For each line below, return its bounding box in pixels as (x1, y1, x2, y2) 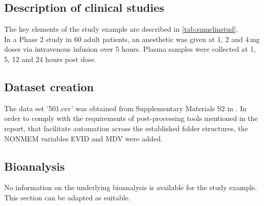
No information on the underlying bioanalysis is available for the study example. (4, 182, 257, 193)
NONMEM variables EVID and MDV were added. (4, 133, 163, 143)
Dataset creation (4, 78, 94, 94)
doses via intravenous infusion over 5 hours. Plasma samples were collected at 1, (4, 44, 256, 54)
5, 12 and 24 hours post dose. (4, 53, 97, 64)
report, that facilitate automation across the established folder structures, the (4, 122, 248, 133)
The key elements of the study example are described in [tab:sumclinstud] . (4, 24, 238, 34)
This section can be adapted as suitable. (4, 192, 130, 202)
